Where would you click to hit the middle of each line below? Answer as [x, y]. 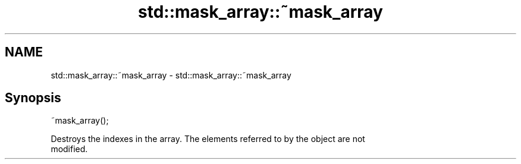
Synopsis [33, 98]
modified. [69, 149]
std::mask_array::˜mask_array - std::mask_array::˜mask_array [171, 75]
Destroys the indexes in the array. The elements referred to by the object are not [208, 139]
